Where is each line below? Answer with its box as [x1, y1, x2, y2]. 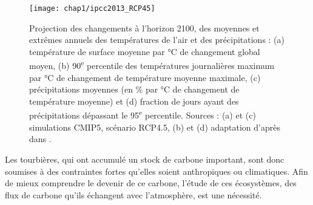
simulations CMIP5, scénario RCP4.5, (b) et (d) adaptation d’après [29, 120, 280, 133]
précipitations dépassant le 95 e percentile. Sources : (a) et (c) [29, 107, 256, 122]
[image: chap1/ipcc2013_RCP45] [29, 4, 155, 13]
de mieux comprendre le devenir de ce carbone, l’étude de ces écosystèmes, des [5, 177, 297, 189]
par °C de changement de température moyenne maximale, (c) [29, 71, 261, 83]
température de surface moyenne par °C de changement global [29, 45, 260, 57]
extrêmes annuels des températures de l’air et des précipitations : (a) [29, 33, 285, 46]
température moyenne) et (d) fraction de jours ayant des [29, 94, 239, 107]
